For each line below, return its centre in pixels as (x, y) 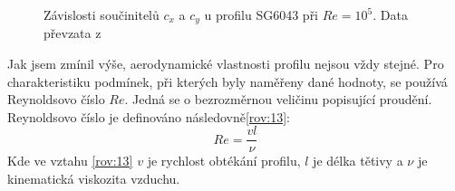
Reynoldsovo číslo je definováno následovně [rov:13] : (149, 116)
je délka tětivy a (358, 161)
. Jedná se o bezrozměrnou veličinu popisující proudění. (278, 99)
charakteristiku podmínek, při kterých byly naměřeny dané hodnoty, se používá (227, 81)
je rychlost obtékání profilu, (224, 161)
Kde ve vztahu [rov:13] (70, 161)
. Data (390, 14)
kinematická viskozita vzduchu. (94, 179)
